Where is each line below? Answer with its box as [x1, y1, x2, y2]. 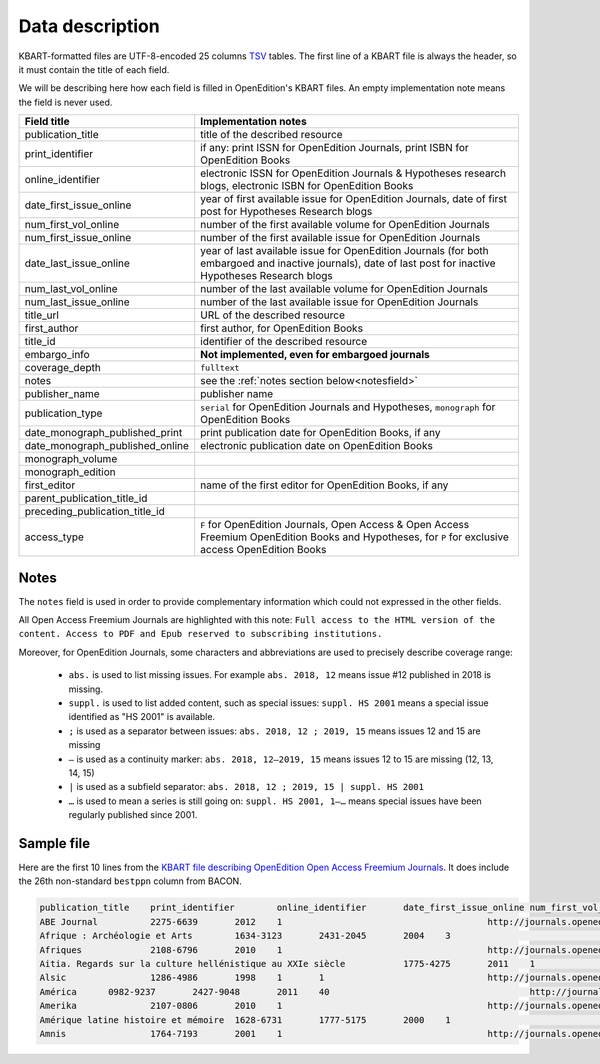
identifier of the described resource [200, 335, 368, 349]
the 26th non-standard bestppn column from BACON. [18, 875, 242, 887]
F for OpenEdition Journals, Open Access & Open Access [200, 518, 470, 532]
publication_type [24, 406, 103, 420]
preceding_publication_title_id [24, 505, 165, 519]
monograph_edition [24, 465, 116, 479]
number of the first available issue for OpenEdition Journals [200, 231, 481, 245]
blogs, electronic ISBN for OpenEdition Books [200, 179, 414, 193]
